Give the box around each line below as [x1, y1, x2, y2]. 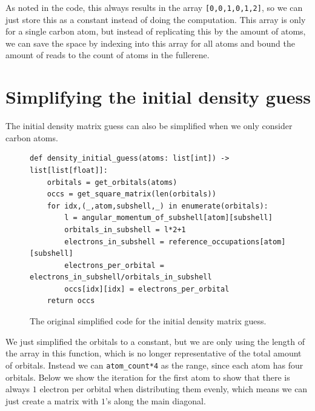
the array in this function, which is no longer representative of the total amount [5, 347, 302, 359]
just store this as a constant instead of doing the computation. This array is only [5, 13, 306, 25]
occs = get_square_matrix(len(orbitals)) [47, 190, 216, 199]
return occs [47, 296, 95, 306]
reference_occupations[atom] [168, 237, 286, 246]
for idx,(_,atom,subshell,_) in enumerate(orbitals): [47, 201, 268, 210]
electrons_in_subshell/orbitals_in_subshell [30, 273, 212, 282]
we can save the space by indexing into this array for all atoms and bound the [5, 36, 295, 49]
